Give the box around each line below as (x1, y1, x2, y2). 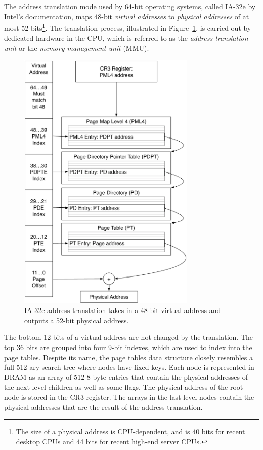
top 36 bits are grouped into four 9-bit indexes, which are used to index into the (4, 342, 252, 353)
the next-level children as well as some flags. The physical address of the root (4, 382, 243, 392)
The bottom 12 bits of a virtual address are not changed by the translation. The (4, 332, 253, 342)
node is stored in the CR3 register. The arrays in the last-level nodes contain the (4, 392, 254, 402)
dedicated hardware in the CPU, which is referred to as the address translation (4, 32, 248, 43)
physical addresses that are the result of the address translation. (4, 401, 203, 412)
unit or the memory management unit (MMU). (4, 43, 149, 53)
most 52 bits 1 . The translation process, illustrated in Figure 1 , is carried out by (4, 21, 251, 33)
